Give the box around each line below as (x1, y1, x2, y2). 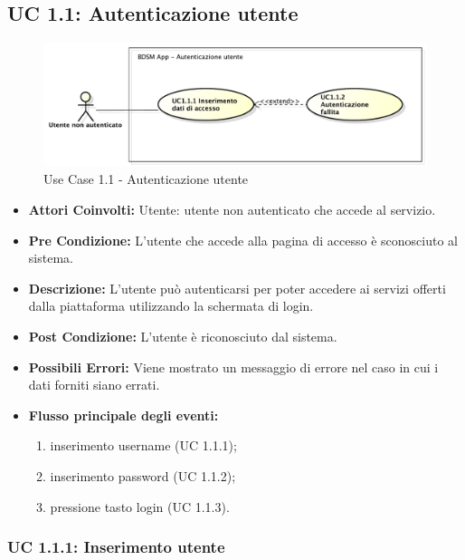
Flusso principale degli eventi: (28, 405, 219, 424)
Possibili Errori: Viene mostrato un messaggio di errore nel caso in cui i (28, 357, 439, 376)
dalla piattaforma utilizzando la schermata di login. (28, 296, 314, 315)
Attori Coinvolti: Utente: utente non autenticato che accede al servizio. (28, 200, 436, 219)
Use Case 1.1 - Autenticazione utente (43, 169, 249, 188)
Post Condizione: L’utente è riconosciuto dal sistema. (28, 327, 337, 345)
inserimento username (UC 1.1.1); (50, 436, 237, 455)
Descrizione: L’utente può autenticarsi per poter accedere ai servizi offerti (28, 278, 446, 297)
